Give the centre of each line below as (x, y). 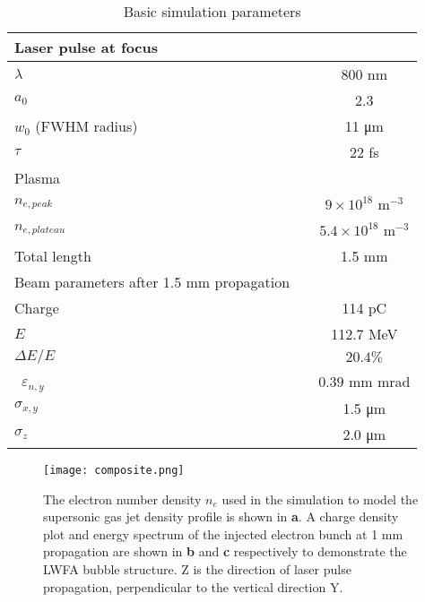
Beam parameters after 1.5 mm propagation (152, 282)
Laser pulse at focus (87, 47)
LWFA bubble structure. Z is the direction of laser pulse (197, 568)
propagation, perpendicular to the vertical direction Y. (193, 586)
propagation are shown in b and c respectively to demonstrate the (225, 551)
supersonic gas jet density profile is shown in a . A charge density (221, 516)
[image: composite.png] (114, 470)
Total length (53, 256)
